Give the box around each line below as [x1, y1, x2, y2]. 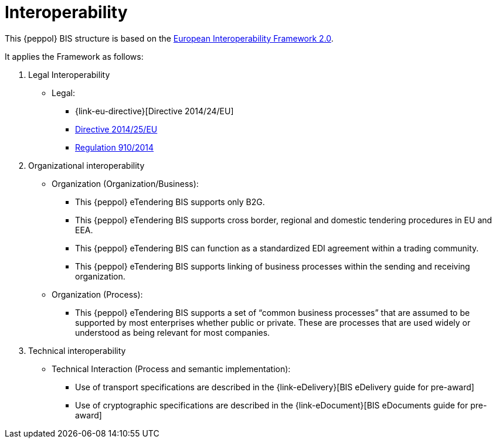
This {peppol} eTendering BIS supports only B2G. [75, 196, 265, 207]
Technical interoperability [28, 345, 126, 356]
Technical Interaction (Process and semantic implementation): [52, 363, 291, 374]
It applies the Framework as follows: [5, 51, 144, 62]
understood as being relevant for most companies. [75, 327, 270, 338]
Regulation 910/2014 [75, 142, 154, 152]
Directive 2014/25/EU [75, 124, 158, 134]
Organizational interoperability [28, 160, 145, 171]
